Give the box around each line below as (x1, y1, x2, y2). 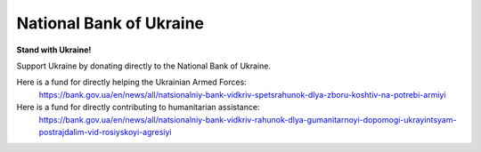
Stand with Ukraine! (16, 44, 92, 55)
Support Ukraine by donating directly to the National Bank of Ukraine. (16, 60, 272, 71)
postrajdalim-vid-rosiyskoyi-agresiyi (38, 126, 172, 137)
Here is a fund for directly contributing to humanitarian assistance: (16, 102, 260, 113)
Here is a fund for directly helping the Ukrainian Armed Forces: (16, 76, 247, 88)
